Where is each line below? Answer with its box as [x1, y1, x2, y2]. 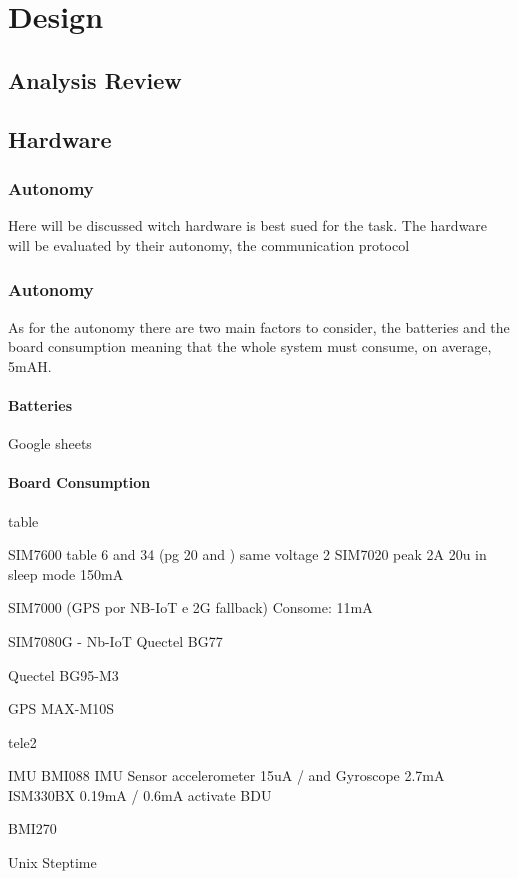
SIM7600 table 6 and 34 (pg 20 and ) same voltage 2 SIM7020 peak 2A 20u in [8, 544, 487, 565]
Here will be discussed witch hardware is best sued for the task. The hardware [8, 215, 488, 236]
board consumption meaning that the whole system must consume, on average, [8, 336, 492, 357]
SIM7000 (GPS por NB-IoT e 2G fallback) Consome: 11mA [8, 597, 373, 618]
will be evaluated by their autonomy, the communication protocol [8, 234, 410, 255]
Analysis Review [8, 64, 182, 95]
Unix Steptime [8, 852, 97, 873]
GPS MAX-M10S [8, 698, 115, 719]
